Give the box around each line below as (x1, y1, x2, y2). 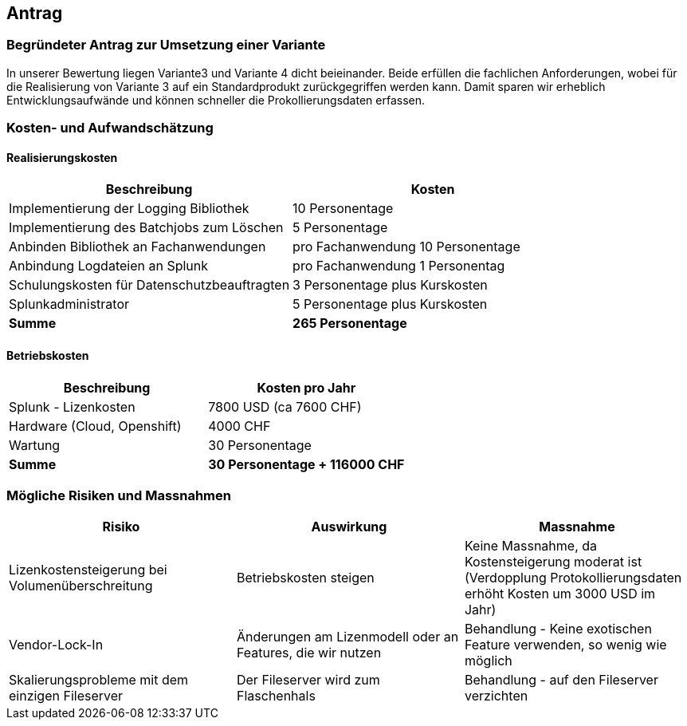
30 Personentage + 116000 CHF (208, 456, 405, 472)
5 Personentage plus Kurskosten (292, 296, 488, 313)
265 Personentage (292, 315, 407, 332)
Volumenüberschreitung (9, 578, 153, 594)
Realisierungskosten (6, 150, 118, 164)
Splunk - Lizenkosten (9, 398, 135, 415)
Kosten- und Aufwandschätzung (6, 120, 214, 136)
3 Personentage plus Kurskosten (292, 277, 488, 294)
